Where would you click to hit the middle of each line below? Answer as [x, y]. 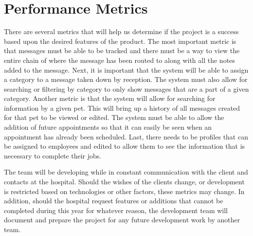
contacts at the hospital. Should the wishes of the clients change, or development [124, 182]
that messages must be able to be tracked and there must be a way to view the [122, 50]
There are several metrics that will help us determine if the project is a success [121, 31]
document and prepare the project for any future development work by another [122, 220]
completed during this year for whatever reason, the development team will [116, 210]
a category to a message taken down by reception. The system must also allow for [126, 79]
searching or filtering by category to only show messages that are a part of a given [126, 88]
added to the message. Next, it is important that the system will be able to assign [126, 69]
